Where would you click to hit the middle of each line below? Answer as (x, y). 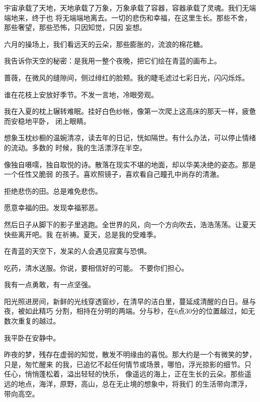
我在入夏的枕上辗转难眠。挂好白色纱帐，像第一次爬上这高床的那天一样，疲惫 (130, 111)
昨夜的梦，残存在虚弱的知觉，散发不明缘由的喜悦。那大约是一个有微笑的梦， (130, 354)
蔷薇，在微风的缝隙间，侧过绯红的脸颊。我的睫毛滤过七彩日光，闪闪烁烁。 (126, 77)
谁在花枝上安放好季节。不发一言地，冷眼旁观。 (81, 94)
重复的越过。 (39, 321)
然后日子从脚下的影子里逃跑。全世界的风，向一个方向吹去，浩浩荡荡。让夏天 (130, 224)
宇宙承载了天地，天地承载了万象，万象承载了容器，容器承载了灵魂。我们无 (126, 7)
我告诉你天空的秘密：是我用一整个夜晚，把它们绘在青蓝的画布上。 (112, 61)
